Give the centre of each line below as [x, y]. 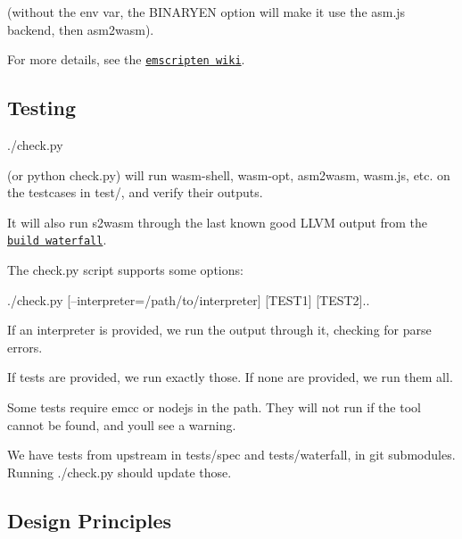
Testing [41, 108]
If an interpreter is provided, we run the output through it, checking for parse [219, 330]
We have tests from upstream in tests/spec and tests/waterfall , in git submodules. [231, 455]
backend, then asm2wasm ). [81, 29]
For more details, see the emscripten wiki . [126, 59]
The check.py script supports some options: [125, 270]
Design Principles [90, 520]
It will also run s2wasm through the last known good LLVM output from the [218, 222]
